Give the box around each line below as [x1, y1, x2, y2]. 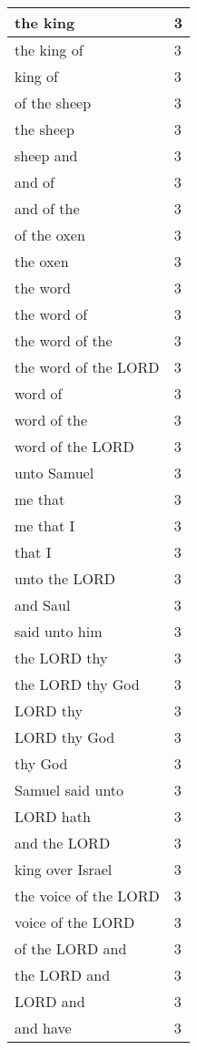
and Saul [15, 594, 71, 615]
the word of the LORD [15, 356, 160, 377]
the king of [15, 39, 84, 60]
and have [15, 1017, 72, 1038]
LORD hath [15, 806, 91, 827]
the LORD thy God [15, 674, 140, 695]
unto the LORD [15, 568, 115, 589]
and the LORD [15, 832, 111, 853]
